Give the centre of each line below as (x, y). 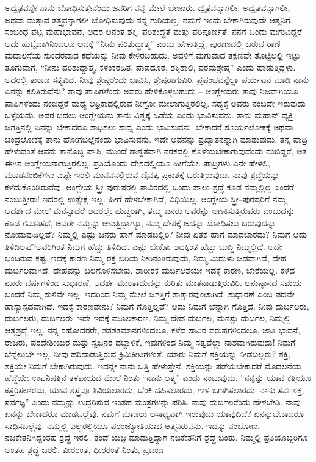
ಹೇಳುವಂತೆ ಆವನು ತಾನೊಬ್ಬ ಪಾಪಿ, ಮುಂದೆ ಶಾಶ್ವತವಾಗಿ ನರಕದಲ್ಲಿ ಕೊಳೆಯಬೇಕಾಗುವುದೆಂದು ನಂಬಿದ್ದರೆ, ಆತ (156, 151)
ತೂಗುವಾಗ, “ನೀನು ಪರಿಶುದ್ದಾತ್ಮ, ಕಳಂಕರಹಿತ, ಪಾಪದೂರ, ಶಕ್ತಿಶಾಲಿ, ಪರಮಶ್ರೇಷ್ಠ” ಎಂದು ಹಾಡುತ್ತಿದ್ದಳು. (150, 67)
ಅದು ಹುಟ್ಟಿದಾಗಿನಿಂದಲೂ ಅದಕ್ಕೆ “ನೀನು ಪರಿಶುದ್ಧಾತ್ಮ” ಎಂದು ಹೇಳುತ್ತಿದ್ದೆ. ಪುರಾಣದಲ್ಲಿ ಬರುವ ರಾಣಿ (143, 43)
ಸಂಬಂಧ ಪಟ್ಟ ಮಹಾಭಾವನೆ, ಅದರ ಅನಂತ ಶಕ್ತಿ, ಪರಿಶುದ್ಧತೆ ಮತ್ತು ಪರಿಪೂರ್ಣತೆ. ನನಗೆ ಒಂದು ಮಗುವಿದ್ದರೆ (154, 31)
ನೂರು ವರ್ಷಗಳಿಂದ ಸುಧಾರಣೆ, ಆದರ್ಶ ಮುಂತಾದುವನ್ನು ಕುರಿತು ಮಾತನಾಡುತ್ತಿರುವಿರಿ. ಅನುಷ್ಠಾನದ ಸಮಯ (153, 282)
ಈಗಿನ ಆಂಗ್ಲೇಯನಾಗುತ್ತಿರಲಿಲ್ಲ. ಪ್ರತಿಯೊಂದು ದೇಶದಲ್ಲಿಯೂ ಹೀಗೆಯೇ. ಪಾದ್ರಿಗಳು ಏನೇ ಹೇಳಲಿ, (138, 162)
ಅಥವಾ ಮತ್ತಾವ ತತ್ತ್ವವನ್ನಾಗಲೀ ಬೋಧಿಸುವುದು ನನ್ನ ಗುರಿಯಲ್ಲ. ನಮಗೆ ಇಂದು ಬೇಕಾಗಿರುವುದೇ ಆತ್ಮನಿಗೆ (148, 19)
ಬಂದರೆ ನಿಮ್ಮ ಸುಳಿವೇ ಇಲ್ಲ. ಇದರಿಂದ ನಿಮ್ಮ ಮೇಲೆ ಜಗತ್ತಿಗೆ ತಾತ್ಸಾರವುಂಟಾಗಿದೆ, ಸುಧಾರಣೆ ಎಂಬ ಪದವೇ (150, 294)
